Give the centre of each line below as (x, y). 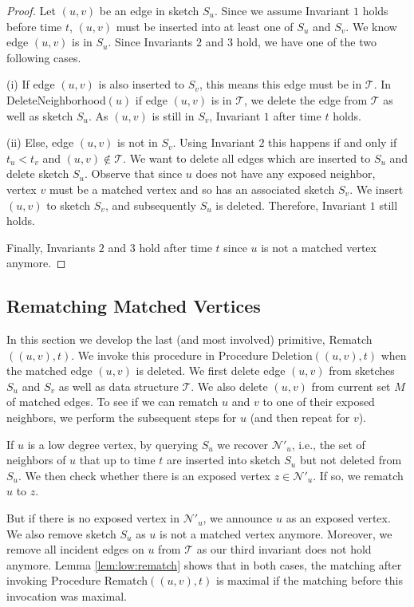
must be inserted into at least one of (205, 26)
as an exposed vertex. (338, 518)
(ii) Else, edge (40, 142)
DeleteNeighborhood (56, 99)
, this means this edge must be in (280, 84)
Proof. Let (31, 10)
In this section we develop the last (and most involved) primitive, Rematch (189, 339)
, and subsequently (150, 205)
